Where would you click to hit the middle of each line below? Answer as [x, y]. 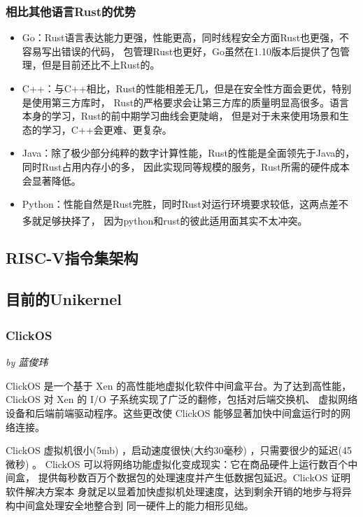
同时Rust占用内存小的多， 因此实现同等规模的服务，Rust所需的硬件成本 [186, 166]
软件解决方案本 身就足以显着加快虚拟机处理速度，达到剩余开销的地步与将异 [179, 491]
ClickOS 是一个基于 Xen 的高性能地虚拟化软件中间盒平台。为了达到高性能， [179, 385]
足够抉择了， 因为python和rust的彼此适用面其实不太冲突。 [175, 220]
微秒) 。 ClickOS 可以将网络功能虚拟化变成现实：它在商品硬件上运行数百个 [177, 463]
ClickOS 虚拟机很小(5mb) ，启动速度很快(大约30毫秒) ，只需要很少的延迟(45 [179, 450]
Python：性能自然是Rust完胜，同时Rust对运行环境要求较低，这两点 [176, 204]
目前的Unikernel [64, 299]
